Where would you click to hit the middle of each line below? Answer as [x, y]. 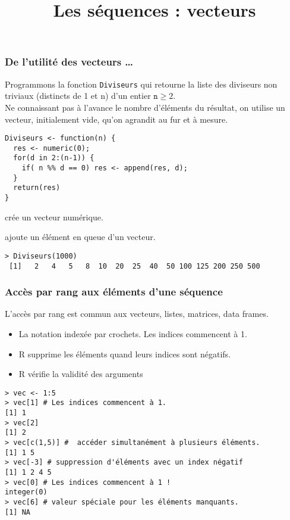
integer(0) [26, 492]
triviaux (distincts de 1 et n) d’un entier [78, 96]
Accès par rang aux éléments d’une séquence [114, 292]
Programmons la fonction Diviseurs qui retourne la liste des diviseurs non [141, 84]
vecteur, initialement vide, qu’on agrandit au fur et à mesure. [116, 119]
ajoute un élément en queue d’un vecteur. [80, 237]
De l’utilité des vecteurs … [69, 62]
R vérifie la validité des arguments [81, 374]
